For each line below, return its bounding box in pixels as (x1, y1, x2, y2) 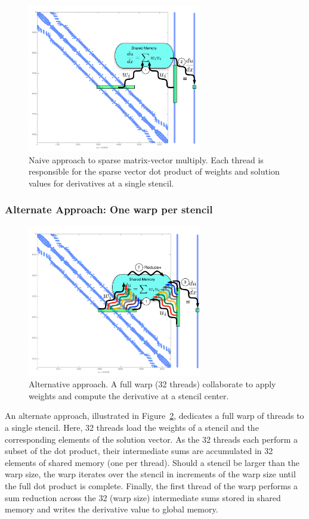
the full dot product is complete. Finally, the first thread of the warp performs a (5, 479, 298, 492)
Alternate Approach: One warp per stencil (5, 202, 213, 217)
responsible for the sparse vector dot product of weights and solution (29, 165, 280, 178)
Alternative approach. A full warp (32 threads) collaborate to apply (29, 378, 276, 390)
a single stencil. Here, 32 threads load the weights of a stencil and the (5, 421, 259, 433)
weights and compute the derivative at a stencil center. (29, 389, 229, 402)
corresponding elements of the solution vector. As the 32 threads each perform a (5, 433, 298, 445)
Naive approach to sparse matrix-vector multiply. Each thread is (29, 153, 264, 166)
